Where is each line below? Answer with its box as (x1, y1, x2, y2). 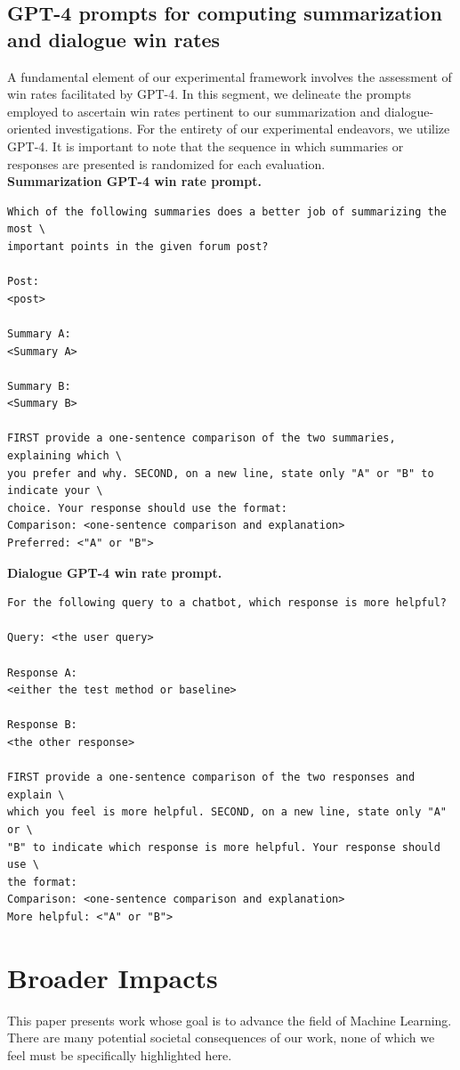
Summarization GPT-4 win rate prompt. (7, 172, 262, 190)
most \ (7, 223, 45, 236)
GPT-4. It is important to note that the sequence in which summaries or (7, 136, 404, 155)
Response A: (7, 666, 77, 679)
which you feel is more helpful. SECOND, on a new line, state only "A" (7, 806, 447, 819)
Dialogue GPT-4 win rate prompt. (7, 563, 222, 581)
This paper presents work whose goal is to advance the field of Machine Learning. (7, 1010, 452, 1029)
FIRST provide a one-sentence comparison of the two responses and (7, 771, 416, 784)
